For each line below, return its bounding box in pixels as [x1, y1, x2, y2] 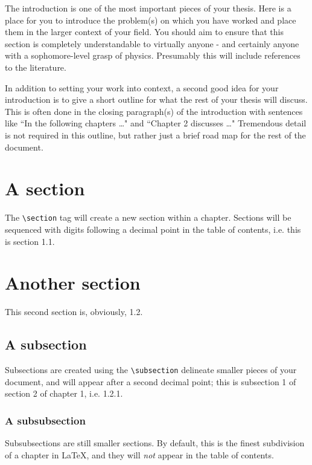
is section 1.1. [5, 235, 55, 247]
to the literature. [5, 60, 66, 73]
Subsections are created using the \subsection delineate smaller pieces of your [5, 363, 297, 376]
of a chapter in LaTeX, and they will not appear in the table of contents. [5, 448, 274, 461]
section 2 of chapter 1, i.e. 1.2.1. [5, 387, 123, 400]
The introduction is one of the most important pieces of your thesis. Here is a [5, 2, 291, 14]
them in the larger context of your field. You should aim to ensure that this [5, 25, 284, 38]
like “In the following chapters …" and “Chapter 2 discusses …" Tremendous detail [5, 117, 307, 129]
